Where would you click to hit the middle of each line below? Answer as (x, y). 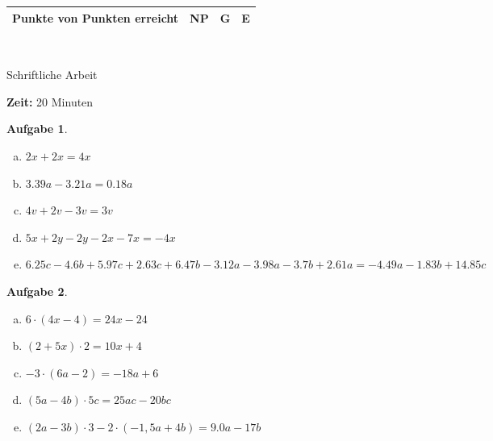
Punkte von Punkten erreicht (96, 17)
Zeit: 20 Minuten (50, 101)
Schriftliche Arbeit (52, 75)
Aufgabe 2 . (37, 291)
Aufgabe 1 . (37, 129)
